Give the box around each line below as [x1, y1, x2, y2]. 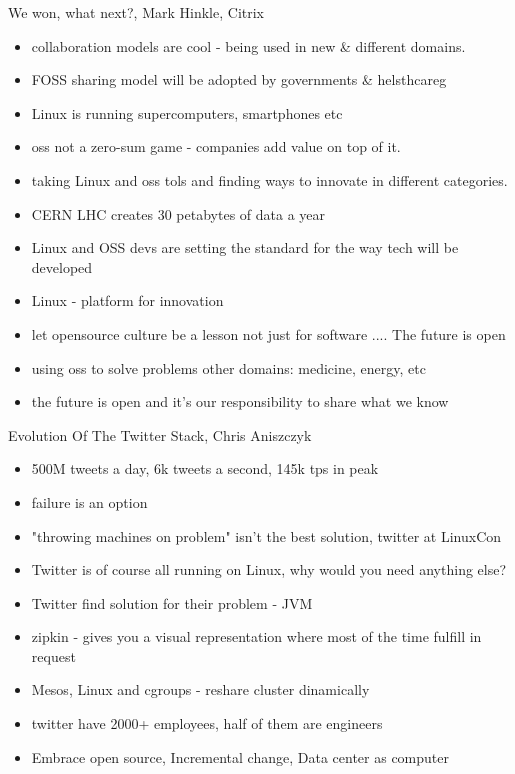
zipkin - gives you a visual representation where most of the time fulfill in [31, 626, 482, 647]
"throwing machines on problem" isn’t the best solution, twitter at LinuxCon [31, 525, 502, 546]
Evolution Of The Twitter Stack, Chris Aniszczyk [8, 424, 312, 445]
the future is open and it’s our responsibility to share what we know [31, 391, 449, 412]
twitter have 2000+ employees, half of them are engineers [31, 713, 383, 734]
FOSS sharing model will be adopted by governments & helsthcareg [31, 69, 447, 90]
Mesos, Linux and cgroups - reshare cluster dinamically [31, 679, 370, 700]
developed [31, 256, 93, 277]
